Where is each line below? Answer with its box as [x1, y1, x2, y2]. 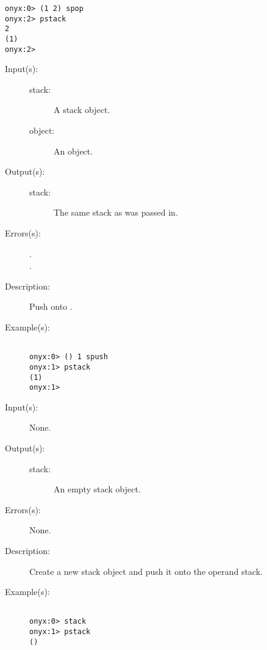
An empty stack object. [54, 483, 141, 495]
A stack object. [54, 103, 110, 116]
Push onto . [29, 300, 73, 313]
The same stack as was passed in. [54, 206, 178, 219]
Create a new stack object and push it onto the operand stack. [29, 564, 263, 577]
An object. [54, 144, 93, 157]
